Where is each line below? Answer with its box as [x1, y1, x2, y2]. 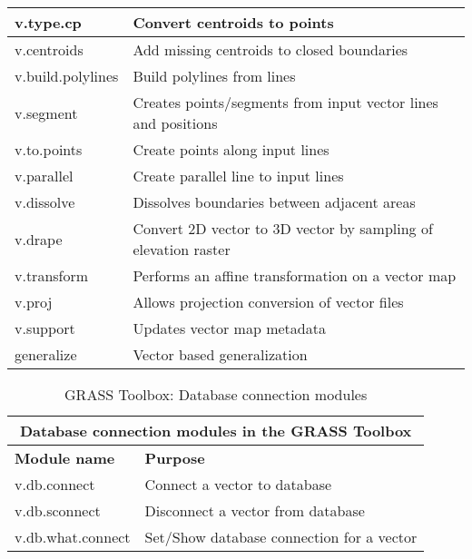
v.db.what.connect [15, 526, 131, 547]
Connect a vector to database [144, 474, 332, 495]
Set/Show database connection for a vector [144, 526, 418, 547]
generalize [15, 344, 77, 365]
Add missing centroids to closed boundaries [133, 39, 408, 60]
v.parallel [15, 165, 74, 186]
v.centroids [15, 39, 84, 60]
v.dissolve [15, 191, 75, 212]
